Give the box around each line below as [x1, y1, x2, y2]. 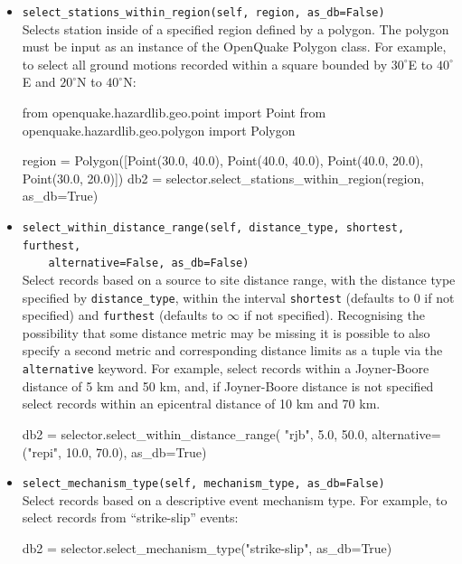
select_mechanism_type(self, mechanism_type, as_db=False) [22, 477, 385, 491]
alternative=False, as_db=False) [48, 257, 250, 270]
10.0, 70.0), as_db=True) [65, 442, 207, 461]
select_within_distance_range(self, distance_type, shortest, [22, 221, 405, 234]
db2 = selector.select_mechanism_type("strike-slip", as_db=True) [22, 538, 392, 557]
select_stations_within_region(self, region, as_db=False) [22, 6, 385, 19]
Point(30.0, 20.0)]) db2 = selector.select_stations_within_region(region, [22, 168, 425, 187]
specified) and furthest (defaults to [22, 305, 223, 324]
